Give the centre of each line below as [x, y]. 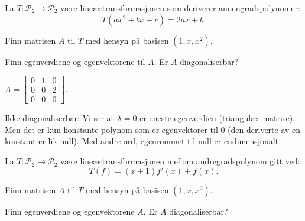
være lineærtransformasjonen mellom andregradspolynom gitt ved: [180, 161]
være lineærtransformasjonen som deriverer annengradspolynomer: [180, 8]
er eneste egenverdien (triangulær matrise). [217, 118]
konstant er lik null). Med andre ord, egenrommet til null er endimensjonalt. [143, 141]
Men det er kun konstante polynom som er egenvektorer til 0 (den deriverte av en [153, 129]
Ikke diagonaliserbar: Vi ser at [59, 118]
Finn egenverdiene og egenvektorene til [75, 61]
